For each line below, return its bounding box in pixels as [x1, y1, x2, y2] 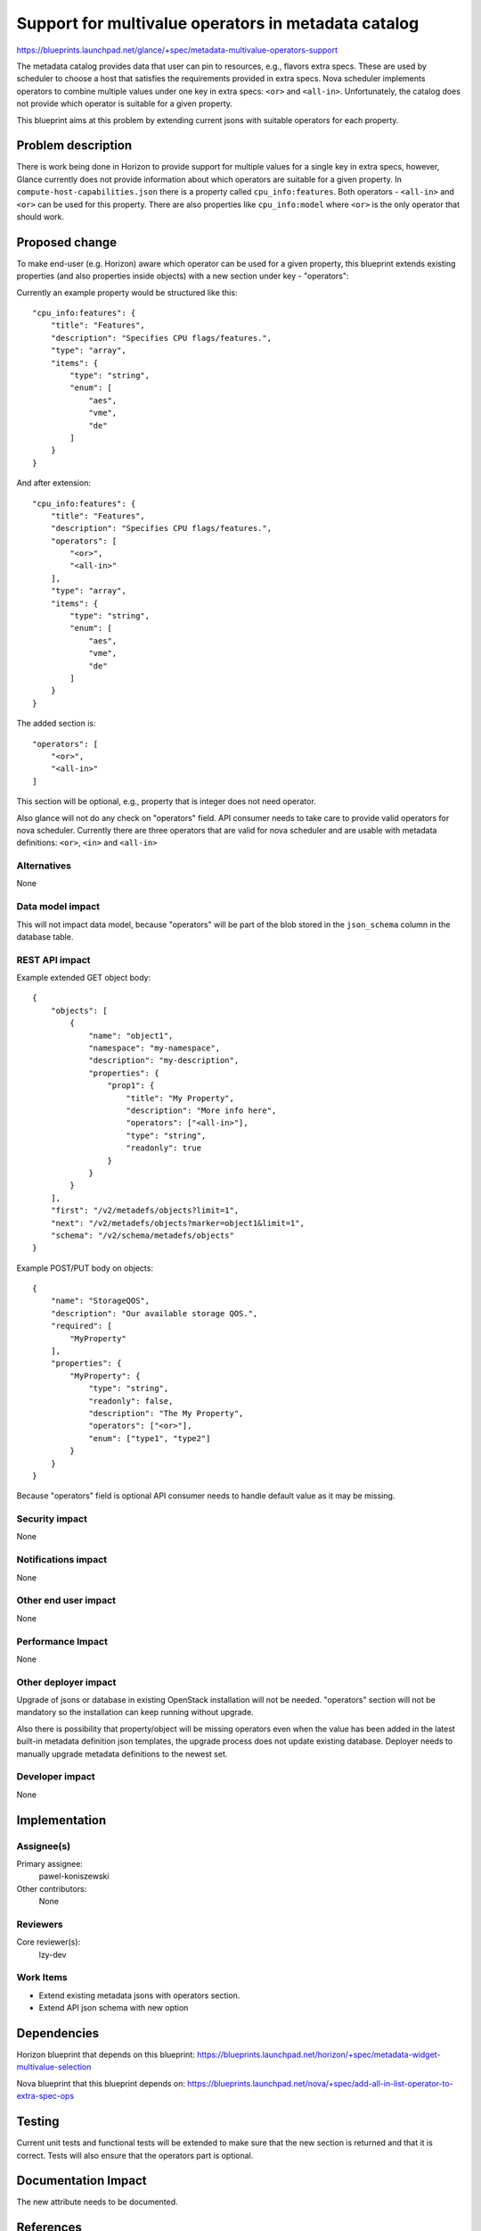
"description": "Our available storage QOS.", [50, 1308, 258, 1318]
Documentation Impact [16, 2173, 147, 2188]
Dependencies [16, 2026, 100, 2041]
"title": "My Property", [126, 1093, 235, 1103]
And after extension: [16, 477, 91, 488]
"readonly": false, [88, 1396, 174, 1406]
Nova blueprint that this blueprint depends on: [16, 2078, 186, 2088]
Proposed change [16, 235, 118, 250]
